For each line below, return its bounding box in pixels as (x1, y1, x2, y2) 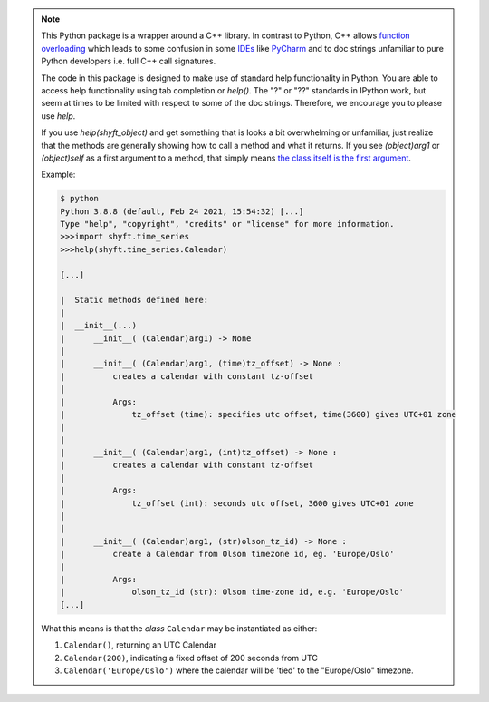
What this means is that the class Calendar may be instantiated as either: (41, 622, 318, 634)
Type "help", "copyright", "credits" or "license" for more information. (60, 219, 395, 229)
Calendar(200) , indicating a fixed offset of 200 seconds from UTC (63, 652, 319, 663)
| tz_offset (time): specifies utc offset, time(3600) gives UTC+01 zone (60, 409, 457, 419)
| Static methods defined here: (60, 295, 208, 306)
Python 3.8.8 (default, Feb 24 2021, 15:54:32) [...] (60, 206, 304, 217)
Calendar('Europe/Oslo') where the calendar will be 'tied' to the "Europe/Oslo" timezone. (63, 665, 414, 676)
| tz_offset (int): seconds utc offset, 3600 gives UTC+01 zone (60, 498, 414, 508)
